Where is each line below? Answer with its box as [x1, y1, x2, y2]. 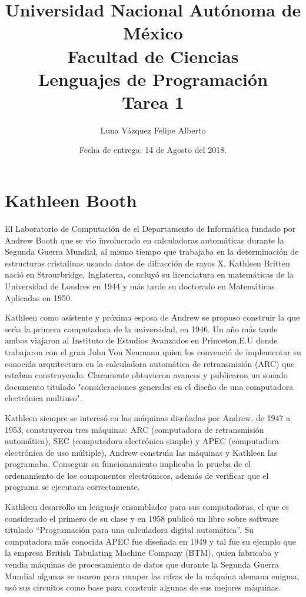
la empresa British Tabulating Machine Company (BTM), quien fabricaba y [5, 546, 279, 559]
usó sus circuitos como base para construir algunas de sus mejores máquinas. [5, 581, 281, 593]
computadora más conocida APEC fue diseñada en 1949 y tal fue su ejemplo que [5, 535, 296, 547]
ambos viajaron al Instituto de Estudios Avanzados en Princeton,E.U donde [5, 334, 278, 346]
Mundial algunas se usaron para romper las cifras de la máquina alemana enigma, [5, 569, 300, 582]
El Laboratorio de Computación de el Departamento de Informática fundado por [5, 222, 296, 234]
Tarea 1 [122, 89, 184, 114]
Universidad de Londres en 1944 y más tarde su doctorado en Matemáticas [5, 279, 275, 292]
